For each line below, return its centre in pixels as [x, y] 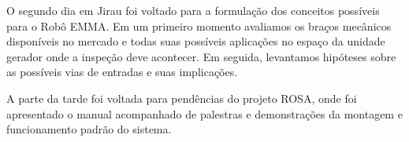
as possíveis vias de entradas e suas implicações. [122, 72]
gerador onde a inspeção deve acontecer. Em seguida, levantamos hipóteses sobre [201, 56]
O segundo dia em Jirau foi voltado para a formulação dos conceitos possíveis [193, 10]
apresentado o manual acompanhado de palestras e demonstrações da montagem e [204, 113]
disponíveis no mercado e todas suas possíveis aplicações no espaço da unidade [196, 41]
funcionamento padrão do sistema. [89, 129]
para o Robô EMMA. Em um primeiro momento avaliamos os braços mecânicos [199, 25]
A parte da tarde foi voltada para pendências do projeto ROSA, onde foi [182, 98]
